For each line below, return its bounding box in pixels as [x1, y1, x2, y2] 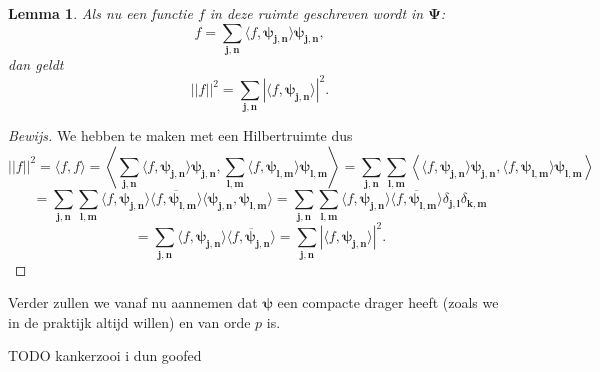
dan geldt [8, 53, 64, 74]
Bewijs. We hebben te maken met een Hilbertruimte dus [8, 125, 353, 146]
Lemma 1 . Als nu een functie [8, 3, 193, 23]
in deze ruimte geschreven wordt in [209, 3, 424, 23]
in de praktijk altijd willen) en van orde [8, 311, 251, 332]
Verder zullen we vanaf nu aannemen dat [8, 292, 258, 313]
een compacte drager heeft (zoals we [277, 292, 499, 313]
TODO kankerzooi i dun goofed [8, 345, 202, 366]
